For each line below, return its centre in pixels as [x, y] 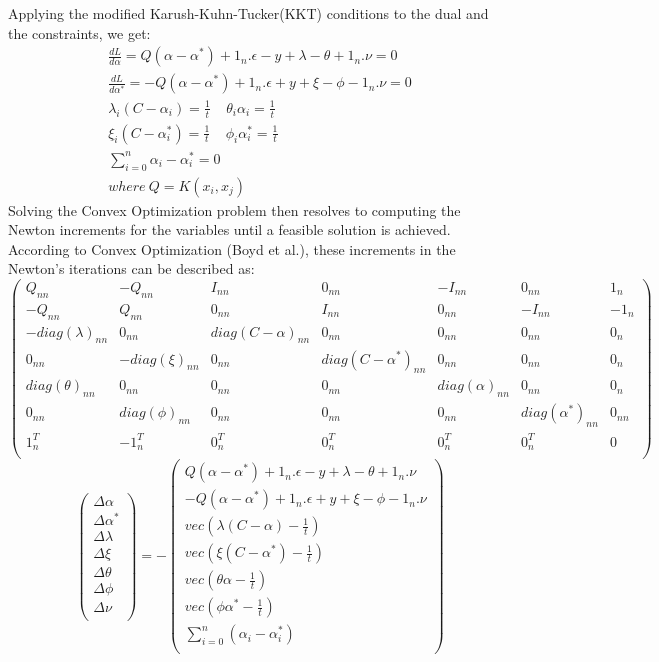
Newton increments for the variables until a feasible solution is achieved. [229, 229]
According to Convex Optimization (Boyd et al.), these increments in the [232, 248]
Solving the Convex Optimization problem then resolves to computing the [234, 209]
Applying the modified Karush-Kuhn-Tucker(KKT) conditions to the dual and [248, 13]
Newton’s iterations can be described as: [131, 268]
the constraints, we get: [79, 32]
